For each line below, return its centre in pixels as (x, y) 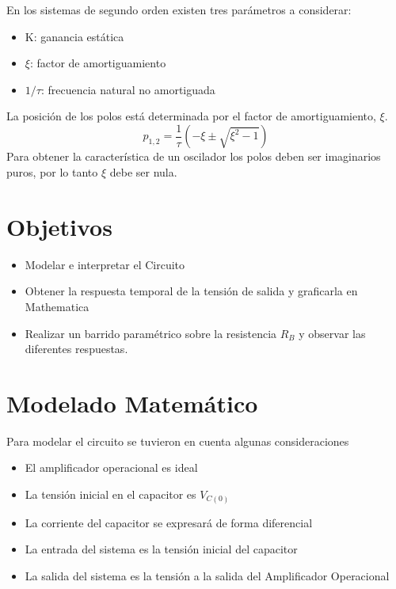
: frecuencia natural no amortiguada (128, 89)
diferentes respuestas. (76, 349)
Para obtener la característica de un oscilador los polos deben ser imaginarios (194, 156)
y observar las (332, 333)
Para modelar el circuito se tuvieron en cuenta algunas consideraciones (178, 441)
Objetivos (59, 226)
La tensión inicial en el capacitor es (110, 494)
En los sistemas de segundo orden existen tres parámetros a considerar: (179, 9)
